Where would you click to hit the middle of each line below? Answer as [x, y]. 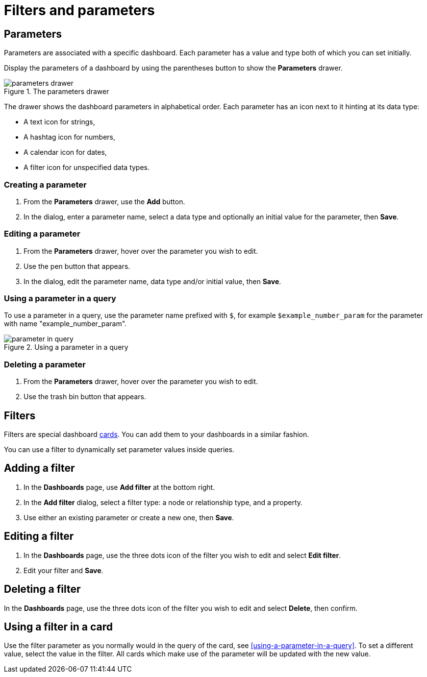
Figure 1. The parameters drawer [57, 92]
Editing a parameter [42, 234]
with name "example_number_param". [65, 324]
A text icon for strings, [59, 122]
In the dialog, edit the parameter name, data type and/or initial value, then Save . [152, 281]
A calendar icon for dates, [65, 152]
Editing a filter [39, 536]
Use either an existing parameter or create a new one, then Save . [129, 517]
